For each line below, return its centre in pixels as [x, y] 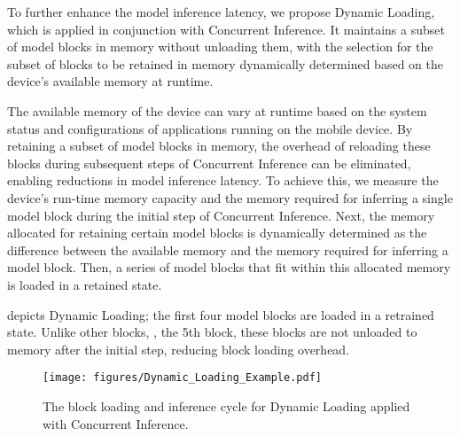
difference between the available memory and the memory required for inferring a [228, 249]
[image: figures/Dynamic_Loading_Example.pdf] [182, 378]
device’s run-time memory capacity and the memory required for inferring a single [230, 197]
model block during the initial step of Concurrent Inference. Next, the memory [221, 215]
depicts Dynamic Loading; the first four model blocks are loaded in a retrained [221, 314]
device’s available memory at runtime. [110, 81]
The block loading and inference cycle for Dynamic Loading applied [226, 405]
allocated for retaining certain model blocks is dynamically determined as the [217, 233]
